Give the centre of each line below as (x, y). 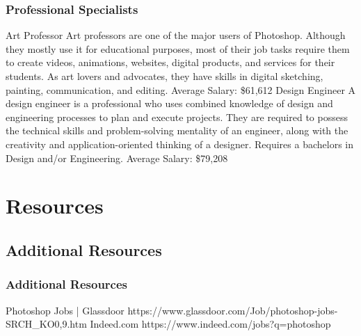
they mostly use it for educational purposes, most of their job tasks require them (178, 48)
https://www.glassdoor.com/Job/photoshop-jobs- (233, 310)
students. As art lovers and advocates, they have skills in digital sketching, (165, 76)
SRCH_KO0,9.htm (46, 324)
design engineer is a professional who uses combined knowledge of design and (169, 103)
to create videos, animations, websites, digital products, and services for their (170, 62)
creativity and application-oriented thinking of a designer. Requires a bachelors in (179, 144)
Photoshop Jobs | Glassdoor (65, 310)
